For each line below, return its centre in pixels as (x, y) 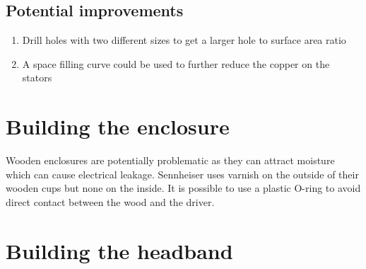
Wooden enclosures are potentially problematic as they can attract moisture (170, 160)
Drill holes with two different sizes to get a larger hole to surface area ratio (184, 40)
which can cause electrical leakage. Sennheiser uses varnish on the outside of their (182, 174)
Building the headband (119, 250)
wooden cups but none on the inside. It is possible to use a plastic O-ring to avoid (183, 188)
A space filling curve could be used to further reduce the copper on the (176, 63)
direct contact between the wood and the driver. (110, 201)
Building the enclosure (118, 126)
